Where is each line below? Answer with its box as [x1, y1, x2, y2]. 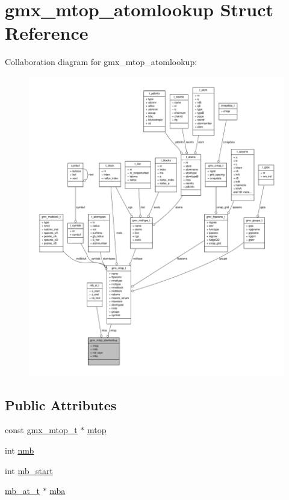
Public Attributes [5, 395, 117, 414]
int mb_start [5, 464, 53, 477]
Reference [5, 20, 89, 45]
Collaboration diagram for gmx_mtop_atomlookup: [5, 55, 197, 68]
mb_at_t [5, 484, 40, 497]
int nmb [5, 444, 34, 457]
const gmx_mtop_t [5, 423, 78, 436]
